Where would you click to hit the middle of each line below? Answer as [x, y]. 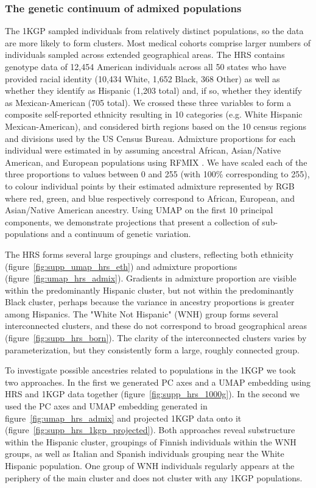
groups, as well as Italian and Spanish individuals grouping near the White [145, 454]
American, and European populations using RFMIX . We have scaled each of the [156, 162]
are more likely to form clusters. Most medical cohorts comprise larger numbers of [158, 42]
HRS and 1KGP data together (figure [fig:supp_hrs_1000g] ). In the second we [152, 394]
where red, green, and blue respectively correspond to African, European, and [150, 198]
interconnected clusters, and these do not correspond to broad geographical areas [156, 326]
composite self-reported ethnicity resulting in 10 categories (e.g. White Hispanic [154, 114]
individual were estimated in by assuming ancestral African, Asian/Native [143, 150]
